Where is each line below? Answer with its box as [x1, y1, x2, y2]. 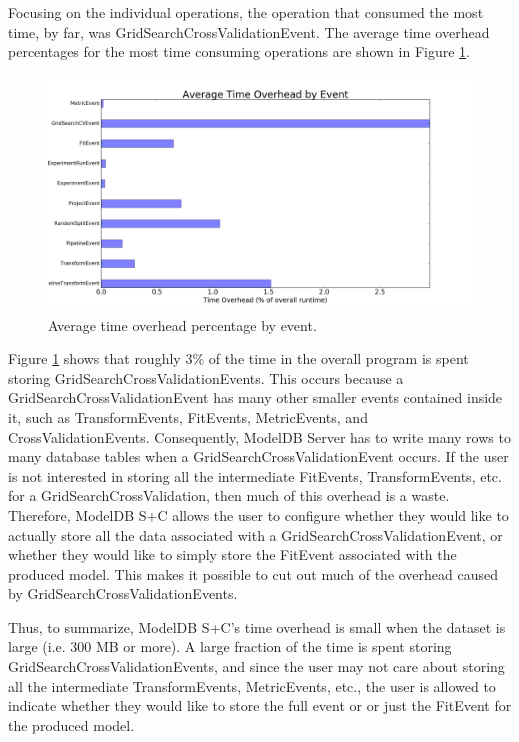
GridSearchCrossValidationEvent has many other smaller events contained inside [8, 387, 503, 408]
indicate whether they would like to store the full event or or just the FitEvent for [8, 695, 512, 716]
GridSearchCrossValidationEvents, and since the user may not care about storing [8, 656, 505, 677]
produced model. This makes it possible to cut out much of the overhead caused [8, 563, 499, 584]
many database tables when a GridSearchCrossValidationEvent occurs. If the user [8, 446, 509, 467]
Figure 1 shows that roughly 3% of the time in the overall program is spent [8, 348, 469, 369]
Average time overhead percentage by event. [48, 314, 317, 335]
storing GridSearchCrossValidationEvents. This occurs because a [8, 367, 404, 388]
